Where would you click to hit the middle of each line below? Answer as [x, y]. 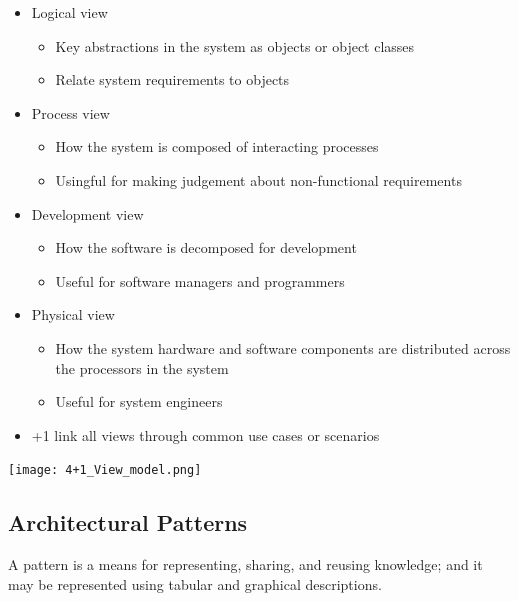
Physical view [73, 314]
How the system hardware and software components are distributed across [283, 347]
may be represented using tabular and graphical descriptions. [195, 583]
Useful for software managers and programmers [200, 280]
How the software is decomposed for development [206, 247]
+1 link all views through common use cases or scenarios [205, 434]
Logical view [69, 12]
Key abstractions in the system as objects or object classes [235, 45]
